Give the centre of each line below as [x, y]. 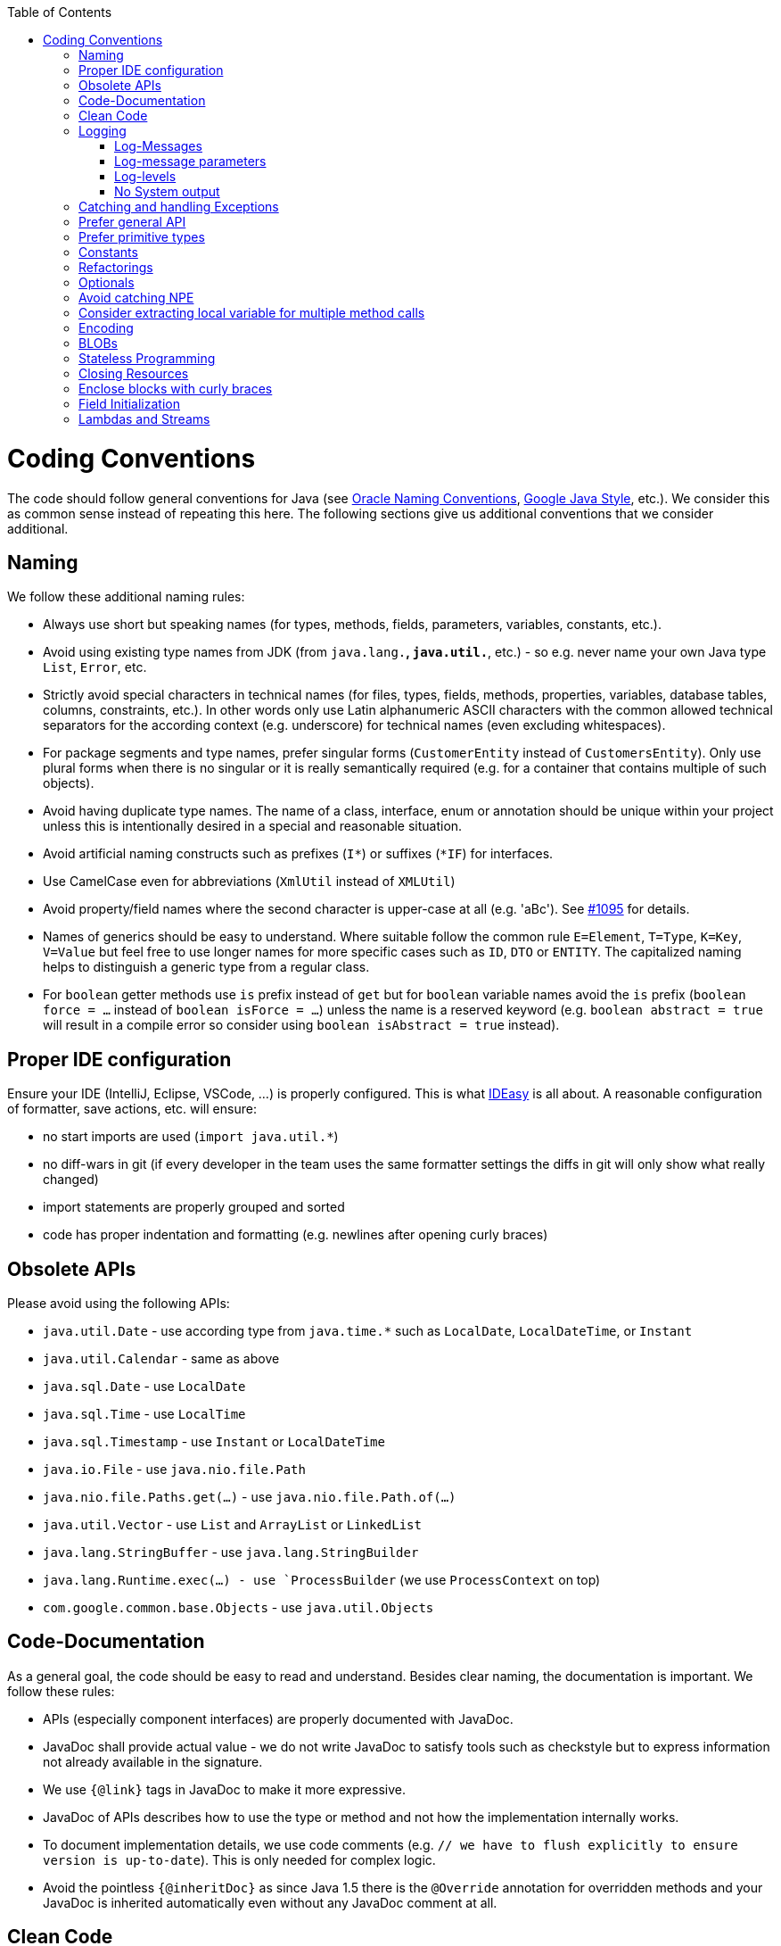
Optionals [107, 282]
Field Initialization [129, 404]
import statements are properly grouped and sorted [194, 1207]
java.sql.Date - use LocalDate [144, 1387]
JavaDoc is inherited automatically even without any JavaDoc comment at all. [270, 1902]
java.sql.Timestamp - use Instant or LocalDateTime [214, 1442]
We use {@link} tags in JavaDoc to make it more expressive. [224, 1789]
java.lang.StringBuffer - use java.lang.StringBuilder [231, 1553]
